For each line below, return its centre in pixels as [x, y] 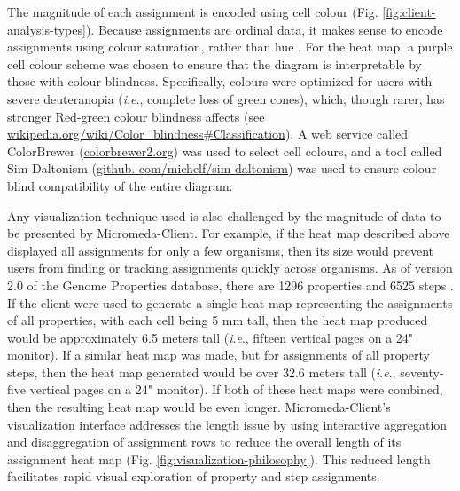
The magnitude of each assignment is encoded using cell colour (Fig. [193, 12]
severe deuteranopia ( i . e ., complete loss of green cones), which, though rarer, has [226, 98]
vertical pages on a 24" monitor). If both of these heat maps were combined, [236, 389]
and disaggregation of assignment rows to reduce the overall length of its [204, 442]
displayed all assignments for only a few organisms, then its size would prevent [220, 250]
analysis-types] [47, 29]
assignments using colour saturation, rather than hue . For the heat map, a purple [230, 47]
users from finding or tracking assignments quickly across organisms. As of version [230, 268]
